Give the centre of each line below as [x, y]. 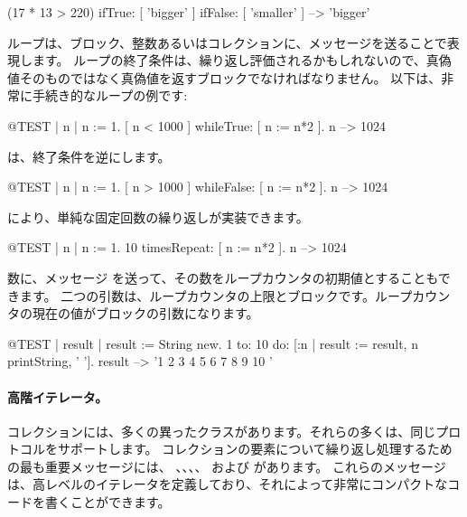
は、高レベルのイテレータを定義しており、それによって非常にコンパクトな [228, 484]
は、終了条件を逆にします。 [89, 156]
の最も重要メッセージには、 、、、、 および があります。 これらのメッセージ [227, 466]
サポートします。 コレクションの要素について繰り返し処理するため [255, 449]
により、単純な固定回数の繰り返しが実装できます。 [158, 216]
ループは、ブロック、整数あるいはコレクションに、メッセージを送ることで [227, 42]
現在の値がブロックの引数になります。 [145, 313]
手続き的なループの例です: [110, 95]
